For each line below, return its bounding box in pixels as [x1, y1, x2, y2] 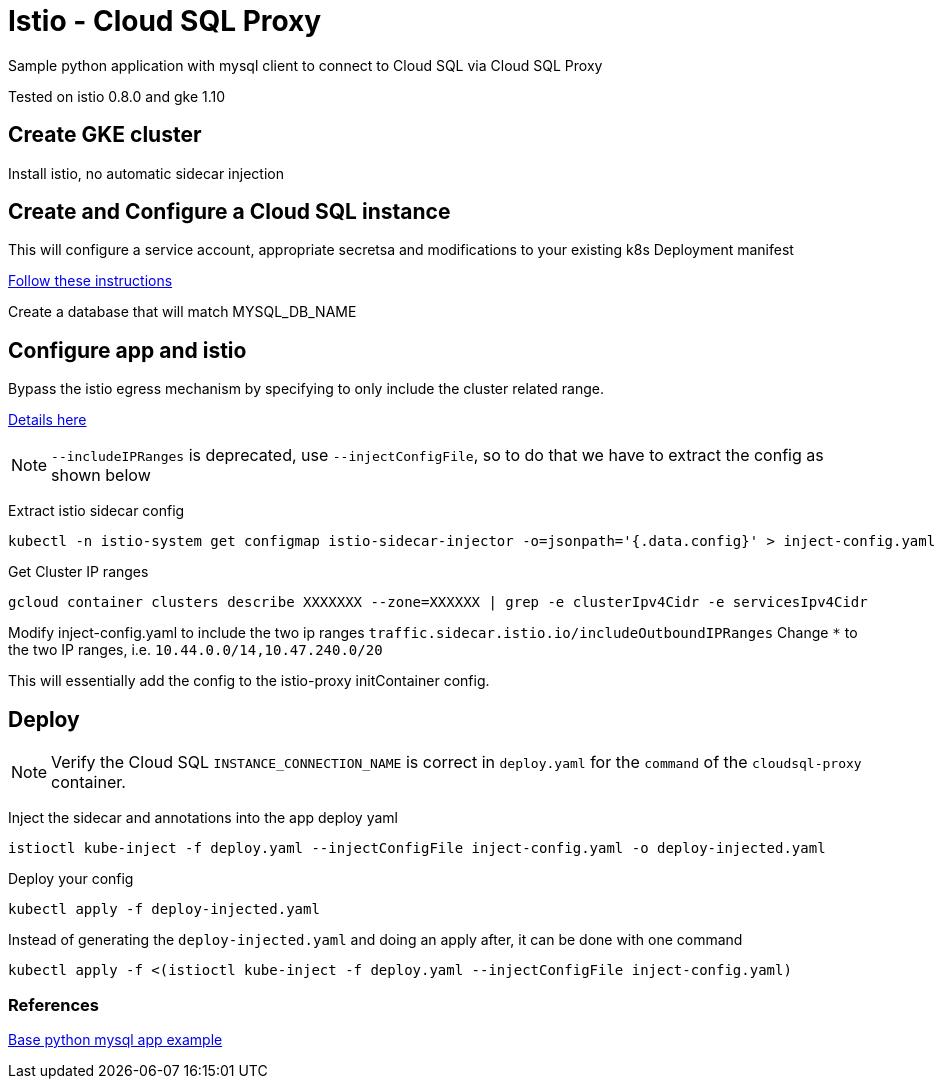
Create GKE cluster [8, 122, 202, 148]
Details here [8, 411, 87, 429]
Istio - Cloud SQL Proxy [8, 4, 322, 38]
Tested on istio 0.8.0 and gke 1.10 [8, 87, 226, 105]
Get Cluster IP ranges [8, 563, 149, 581]
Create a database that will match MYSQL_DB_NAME [8, 303, 357, 321]
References [8, 994, 99, 1015]
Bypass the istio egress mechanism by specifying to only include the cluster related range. [8, 380, 604, 398]
